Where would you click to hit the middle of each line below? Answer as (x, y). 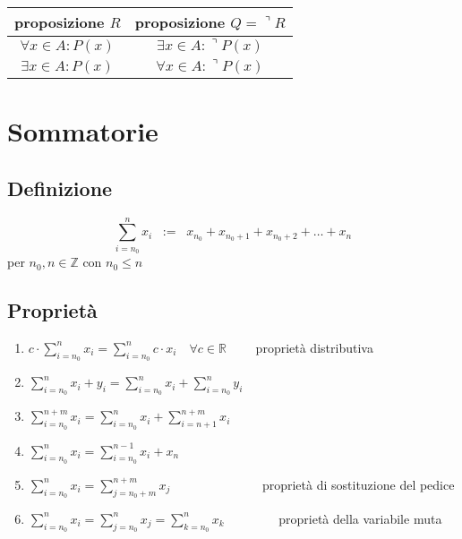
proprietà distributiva (314, 347)
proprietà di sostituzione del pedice (358, 484)
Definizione (60, 188)
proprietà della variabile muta (360, 518)
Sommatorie (83, 131)
